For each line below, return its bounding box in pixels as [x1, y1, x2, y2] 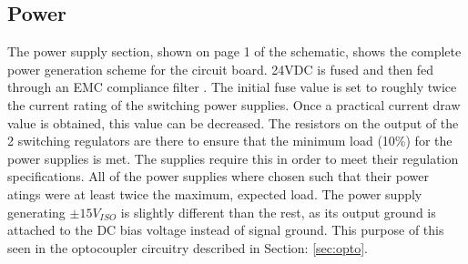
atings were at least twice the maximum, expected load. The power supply [7, 184, 422, 203]
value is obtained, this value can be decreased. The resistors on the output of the [7, 113, 459, 132]
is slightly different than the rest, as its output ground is [120, 202, 436, 221]
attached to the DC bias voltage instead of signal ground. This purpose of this [7, 220, 444, 239]
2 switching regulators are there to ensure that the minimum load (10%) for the [7, 131, 453, 150]
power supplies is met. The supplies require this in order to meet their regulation [7, 148, 459, 168]
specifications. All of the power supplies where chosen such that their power [7, 167, 429, 186]
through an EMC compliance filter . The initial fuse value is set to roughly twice [7, 77, 457, 96]
